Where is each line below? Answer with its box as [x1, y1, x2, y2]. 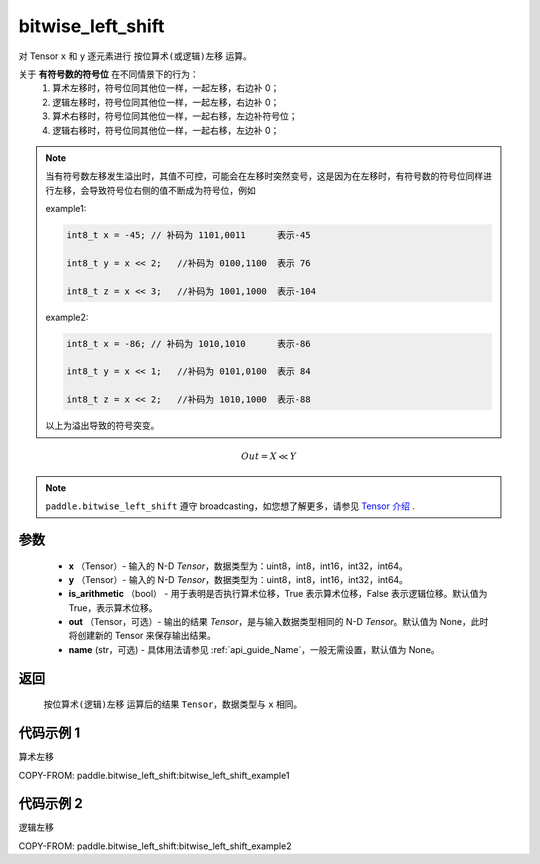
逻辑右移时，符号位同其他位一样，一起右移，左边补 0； [52, 124, 280, 136]
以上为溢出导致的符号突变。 [45, 420, 160, 432]
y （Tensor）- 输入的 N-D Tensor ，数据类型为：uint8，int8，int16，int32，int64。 [68, 573, 409, 585]
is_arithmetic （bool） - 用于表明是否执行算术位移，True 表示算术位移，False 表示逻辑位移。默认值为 [68, 588, 488, 600]
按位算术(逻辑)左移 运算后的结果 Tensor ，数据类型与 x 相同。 [43, 698, 303, 710]
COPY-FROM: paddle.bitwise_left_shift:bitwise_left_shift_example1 [18, 769, 290, 781]
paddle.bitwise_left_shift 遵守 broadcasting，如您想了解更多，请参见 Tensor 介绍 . [45, 500, 415, 512]
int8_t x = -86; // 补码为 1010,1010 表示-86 [66, 338, 311, 349]
